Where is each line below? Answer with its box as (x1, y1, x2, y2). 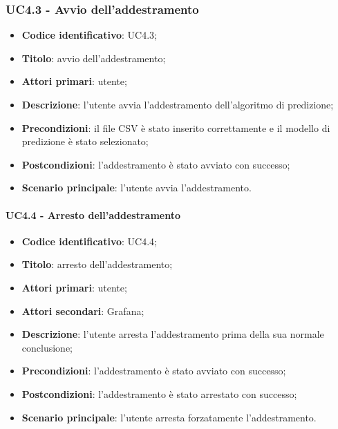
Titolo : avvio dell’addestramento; (21, 50, 166, 65)
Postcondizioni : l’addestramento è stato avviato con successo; (21, 157, 290, 171)
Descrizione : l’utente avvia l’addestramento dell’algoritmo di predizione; (21, 97, 334, 111)
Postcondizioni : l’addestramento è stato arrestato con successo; (21, 386, 297, 401)
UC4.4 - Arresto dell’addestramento (6, 207, 181, 222)
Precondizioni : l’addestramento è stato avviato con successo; (21, 363, 286, 378)
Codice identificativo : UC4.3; (21, 28, 157, 42)
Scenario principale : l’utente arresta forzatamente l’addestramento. (21, 410, 317, 424)
